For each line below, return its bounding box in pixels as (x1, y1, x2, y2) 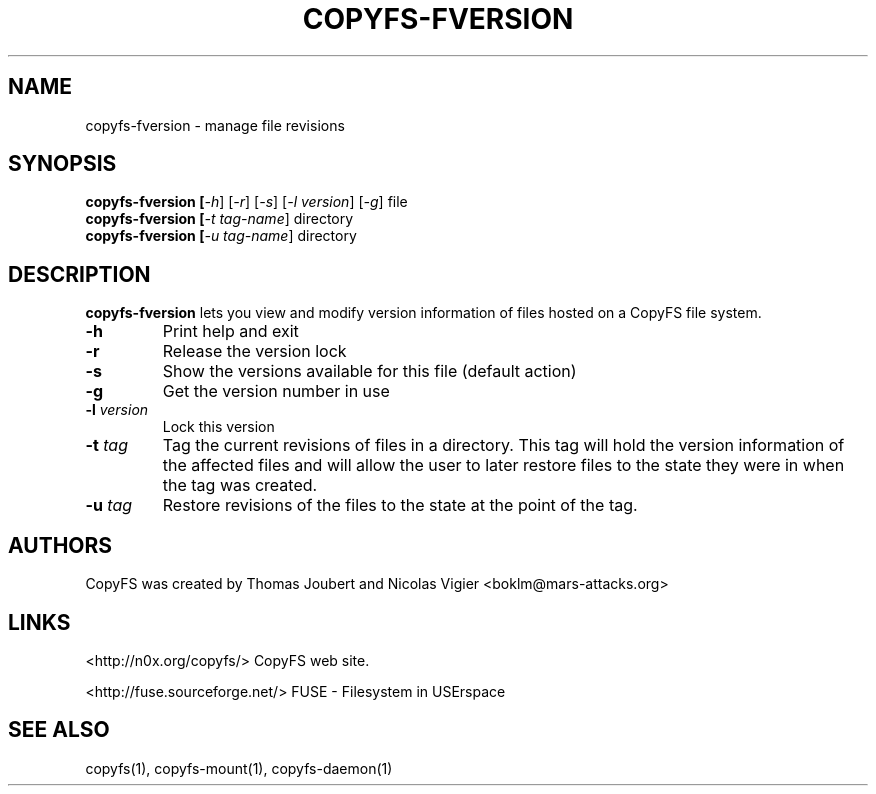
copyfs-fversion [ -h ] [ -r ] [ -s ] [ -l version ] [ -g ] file (85, 193, 408, 211)
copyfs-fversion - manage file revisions (85, 116, 345, 134)
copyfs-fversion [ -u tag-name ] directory (85, 227, 357, 245)
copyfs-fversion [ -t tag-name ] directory (85, 210, 354, 228)
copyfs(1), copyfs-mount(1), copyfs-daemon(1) (85, 759, 393, 777)
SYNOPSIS (8, 151, 117, 177)
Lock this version (162, 418, 275, 436)
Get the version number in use (162, 381, 390, 402)
